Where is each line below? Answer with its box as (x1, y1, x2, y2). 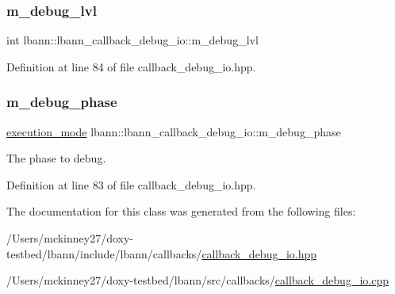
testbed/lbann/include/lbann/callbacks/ (6, 245, 202, 262)
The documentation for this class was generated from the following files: (6, 203, 356, 220)
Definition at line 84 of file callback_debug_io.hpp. (6, 58, 256, 74)
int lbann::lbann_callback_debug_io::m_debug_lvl (6, 32, 259, 48)
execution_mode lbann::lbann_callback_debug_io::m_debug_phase (6, 123, 341, 139)
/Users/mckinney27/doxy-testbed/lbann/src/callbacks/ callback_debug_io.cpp (6, 272, 389, 288)
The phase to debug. (6, 150, 106, 166)
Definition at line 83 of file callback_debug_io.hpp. (6, 176, 256, 193)
